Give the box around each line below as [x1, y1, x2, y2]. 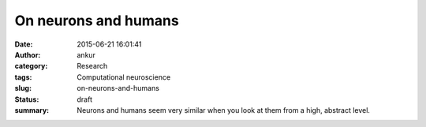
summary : [14, 105, 50, 114]
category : [14, 62, 48, 71]
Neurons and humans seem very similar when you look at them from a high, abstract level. [77, 105, 371, 114]
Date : [14, 39, 33, 49]
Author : [14, 50, 41, 59]
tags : [14, 72, 32, 82]
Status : [14, 95, 39, 104]
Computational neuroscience [77, 72, 171, 82]
